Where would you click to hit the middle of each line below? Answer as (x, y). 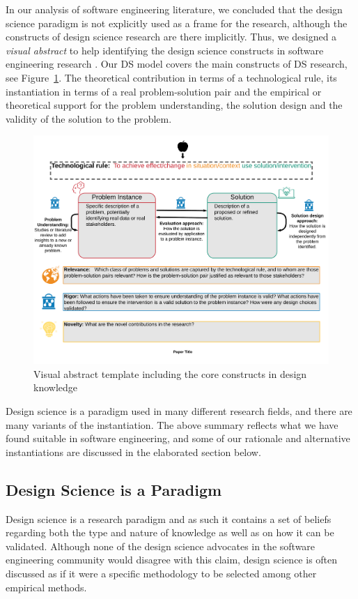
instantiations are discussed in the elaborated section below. (133, 452)
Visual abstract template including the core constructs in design (170, 373)
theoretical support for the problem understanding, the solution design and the (174, 105)
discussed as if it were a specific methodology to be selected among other (161, 573)
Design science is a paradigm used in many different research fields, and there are (179, 410)
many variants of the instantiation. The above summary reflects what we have (172, 424)
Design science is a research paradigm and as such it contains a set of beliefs (169, 518)
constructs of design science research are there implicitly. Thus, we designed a (171, 37)
